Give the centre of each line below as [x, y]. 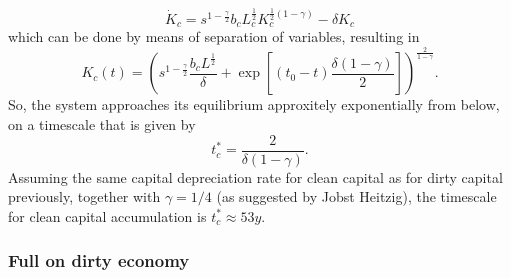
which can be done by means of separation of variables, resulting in [214, 36]
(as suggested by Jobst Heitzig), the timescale [356, 196]
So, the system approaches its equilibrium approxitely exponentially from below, [254, 104]
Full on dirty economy [99, 260]
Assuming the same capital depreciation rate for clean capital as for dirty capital [255, 176]
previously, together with [84, 196]
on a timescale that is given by [102, 124]
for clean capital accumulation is [107, 215]
